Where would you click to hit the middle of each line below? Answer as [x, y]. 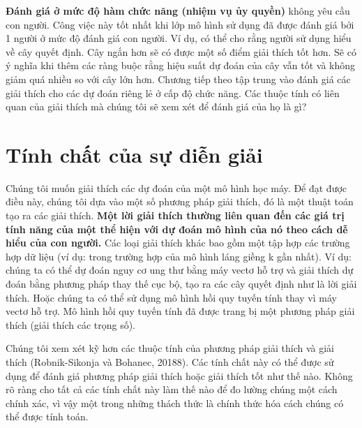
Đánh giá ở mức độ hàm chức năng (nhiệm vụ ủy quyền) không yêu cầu [178, 10]
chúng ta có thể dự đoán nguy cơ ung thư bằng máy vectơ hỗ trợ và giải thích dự [180, 270]
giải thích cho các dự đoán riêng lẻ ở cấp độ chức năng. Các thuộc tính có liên [173, 93]
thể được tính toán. [47, 416]
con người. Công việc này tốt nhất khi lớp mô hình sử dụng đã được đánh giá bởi [180, 24]
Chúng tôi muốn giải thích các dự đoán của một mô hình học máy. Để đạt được [176, 187]
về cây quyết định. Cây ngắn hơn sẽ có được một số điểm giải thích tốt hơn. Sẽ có [181, 51]
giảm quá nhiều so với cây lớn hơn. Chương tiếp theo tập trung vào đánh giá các [178, 79]
